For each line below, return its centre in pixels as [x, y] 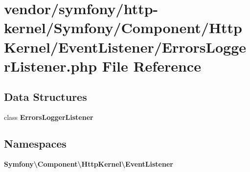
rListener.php [51, 66]
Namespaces [35, 143]
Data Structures [45, 97]
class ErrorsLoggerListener [49, 117]
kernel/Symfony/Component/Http [123, 28]
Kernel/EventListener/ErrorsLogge [125, 47]
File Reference [151, 66]
